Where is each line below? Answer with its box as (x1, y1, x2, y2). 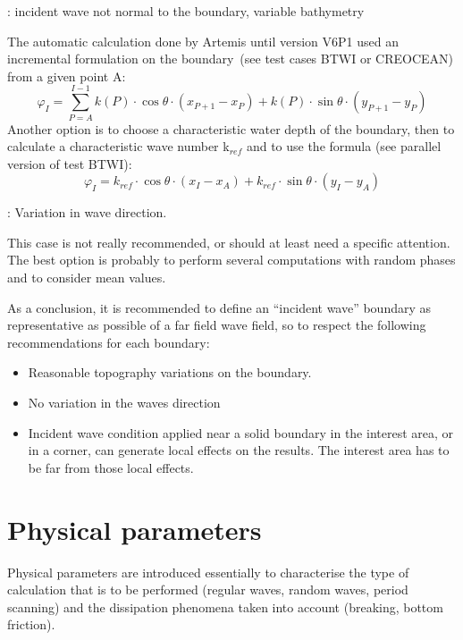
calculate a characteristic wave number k (7, 137, 230, 156)
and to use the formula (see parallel (246, 137, 442, 156)
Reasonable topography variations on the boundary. (28, 363, 312, 382)
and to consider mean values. (7, 268, 166, 287)
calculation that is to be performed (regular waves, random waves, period (7, 580, 408, 599)
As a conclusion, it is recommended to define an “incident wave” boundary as (7, 298, 432, 316)
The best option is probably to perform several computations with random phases (7, 250, 456, 269)
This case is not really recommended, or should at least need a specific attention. (7, 232, 450, 251)
